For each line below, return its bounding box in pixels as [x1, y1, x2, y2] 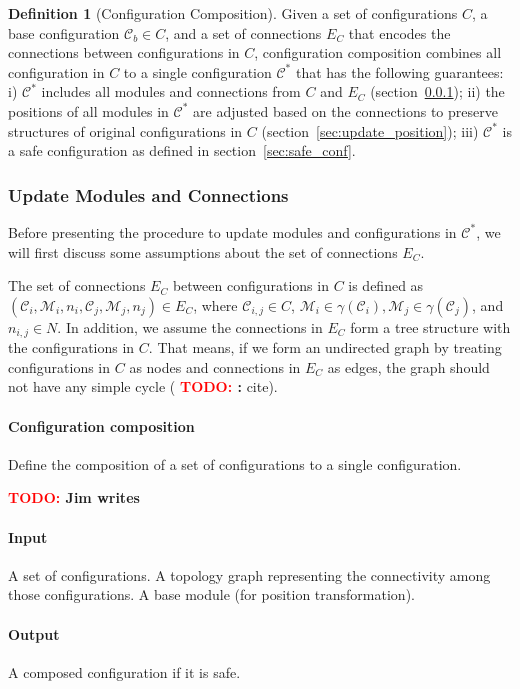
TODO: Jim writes [8, 487, 140, 508]
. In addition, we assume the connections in [57, 316, 323, 337]
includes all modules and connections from [41, 81, 301, 102]
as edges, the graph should [327, 356, 490, 377]
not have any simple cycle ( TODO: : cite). [8, 376, 278, 397]
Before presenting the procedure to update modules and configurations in [8, 221, 457, 242]
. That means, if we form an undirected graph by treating [148, 337, 502, 358]
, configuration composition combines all [254, 42, 502, 63]
